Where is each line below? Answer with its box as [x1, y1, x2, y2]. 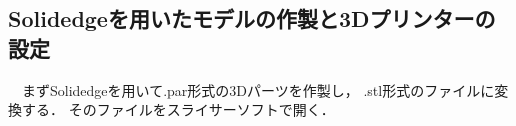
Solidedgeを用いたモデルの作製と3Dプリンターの [8, 3, 496, 34]
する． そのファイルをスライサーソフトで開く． [21, 99, 335, 120]
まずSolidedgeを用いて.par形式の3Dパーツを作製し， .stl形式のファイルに [21, 79, 495, 100]
